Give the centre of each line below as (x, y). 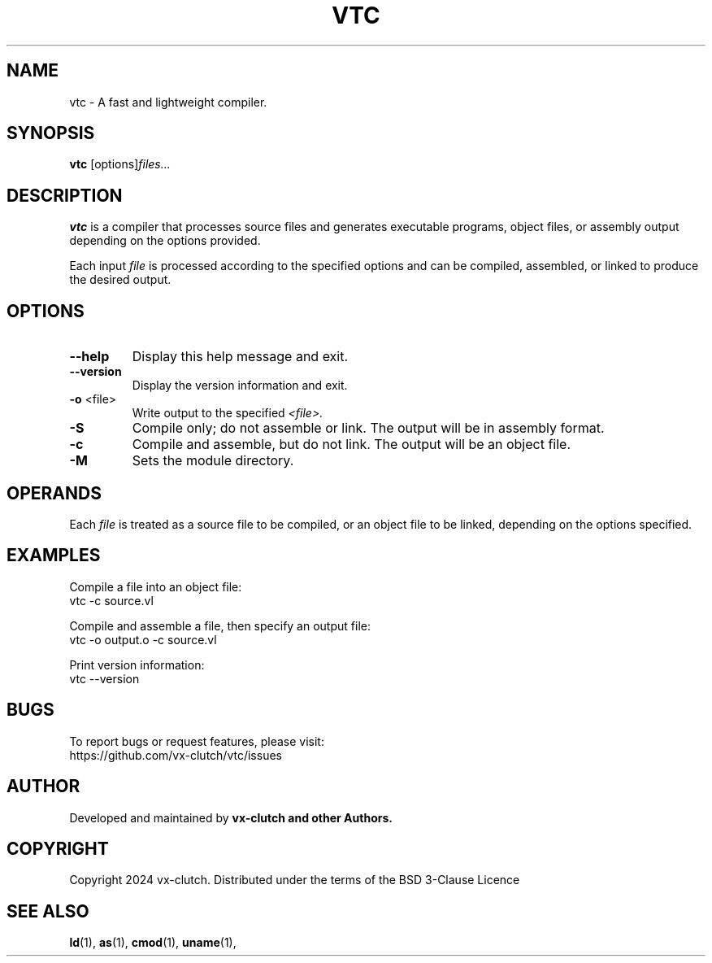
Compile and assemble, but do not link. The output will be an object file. (352, 444)
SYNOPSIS (51, 133)
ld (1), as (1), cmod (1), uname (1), (153, 943)
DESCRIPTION (65, 195)
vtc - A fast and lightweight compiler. (168, 102)
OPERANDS (54, 493)
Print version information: (137, 665)
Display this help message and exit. (240, 357)
